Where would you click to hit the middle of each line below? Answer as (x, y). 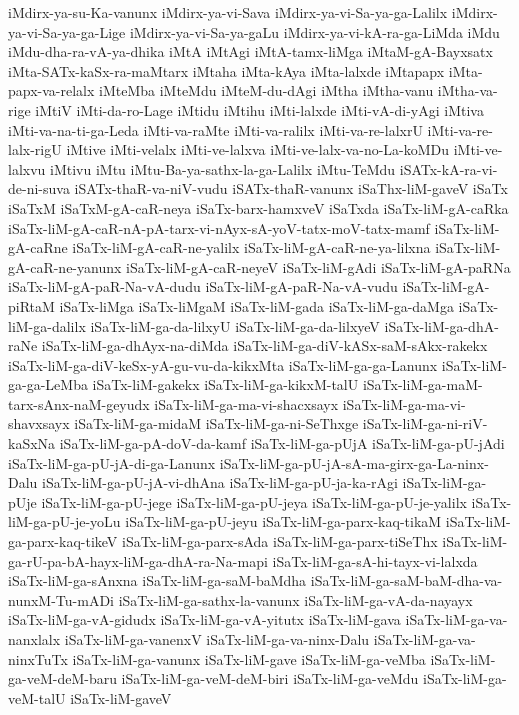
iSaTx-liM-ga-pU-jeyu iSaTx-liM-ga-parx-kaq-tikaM (283, 521)
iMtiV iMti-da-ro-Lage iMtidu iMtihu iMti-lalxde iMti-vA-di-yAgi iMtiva (259, 109)
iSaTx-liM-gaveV (121, 697)
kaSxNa (32, 443)
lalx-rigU (35, 149)
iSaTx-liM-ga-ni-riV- (425, 423)
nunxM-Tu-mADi (61, 599)
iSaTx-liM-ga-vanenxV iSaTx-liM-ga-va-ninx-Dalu (217, 639)
